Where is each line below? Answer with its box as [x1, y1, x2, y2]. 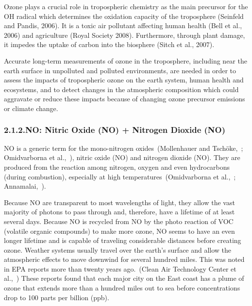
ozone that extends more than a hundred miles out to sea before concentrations [4, 283, 240, 293]
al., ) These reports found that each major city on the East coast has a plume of [4, 273, 244, 283]
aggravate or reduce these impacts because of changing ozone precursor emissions [4, 94, 245, 104]
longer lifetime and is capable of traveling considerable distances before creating [4, 235, 241, 245]
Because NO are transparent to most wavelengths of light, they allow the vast [4, 197, 235, 207]
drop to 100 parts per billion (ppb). [4, 292, 109, 302]
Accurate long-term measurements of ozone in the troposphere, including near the [4, 55, 247, 65]
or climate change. [4, 103, 58, 113]
